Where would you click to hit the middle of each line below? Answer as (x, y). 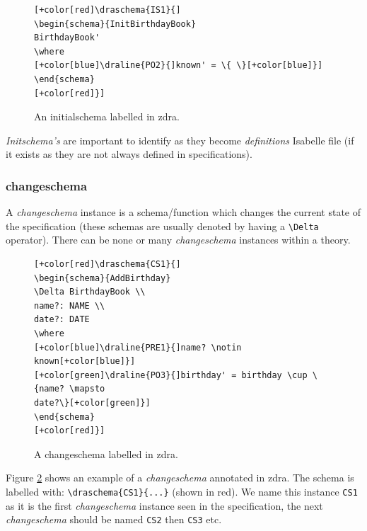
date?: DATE (62, 320)
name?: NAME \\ (70, 306)
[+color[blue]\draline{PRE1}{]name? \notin (138, 347)
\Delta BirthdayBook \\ (90, 292)
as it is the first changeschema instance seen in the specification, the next (164, 505)
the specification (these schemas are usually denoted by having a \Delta (162, 225)
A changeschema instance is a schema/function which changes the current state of (183, 212)
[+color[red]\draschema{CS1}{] (107, 264)
